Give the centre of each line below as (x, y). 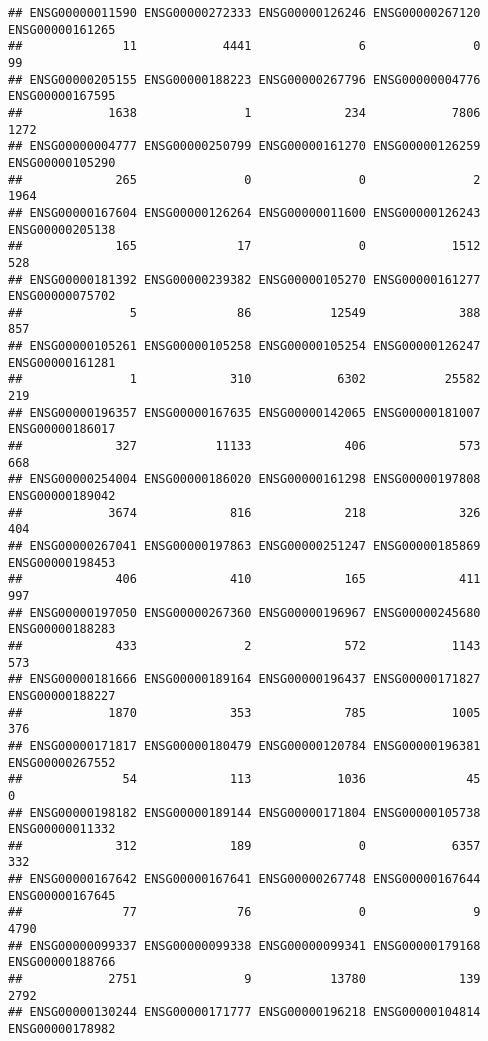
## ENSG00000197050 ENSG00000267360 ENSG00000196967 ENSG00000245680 (244, 612)
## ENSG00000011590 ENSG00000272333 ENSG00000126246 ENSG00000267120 (244, 13)
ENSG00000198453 (62, 562)
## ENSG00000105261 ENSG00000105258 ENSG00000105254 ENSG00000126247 (244, 346)
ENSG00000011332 (62, 829)
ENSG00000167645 (62, 895)
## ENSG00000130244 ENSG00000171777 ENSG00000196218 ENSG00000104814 (244, 1012)
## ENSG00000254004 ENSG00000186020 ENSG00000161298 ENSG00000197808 (244, 479)
